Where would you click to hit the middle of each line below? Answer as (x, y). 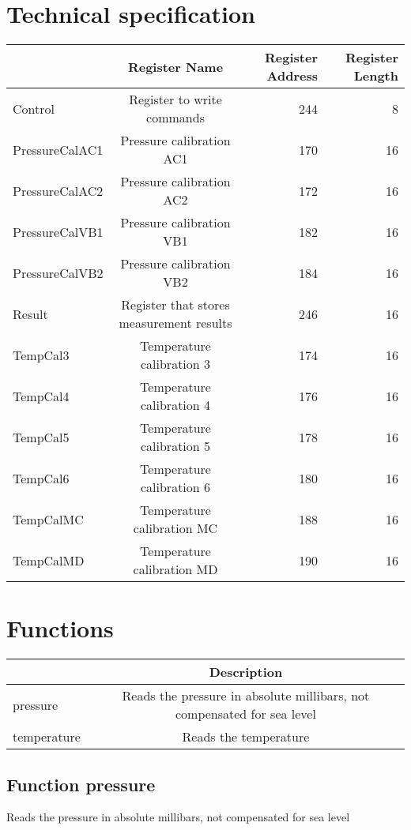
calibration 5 (175, 446)
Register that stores (175, 305)
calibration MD (175, 569)
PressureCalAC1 (58, 149)
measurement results (175, 323)
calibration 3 (175, 364)
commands (175, 118)
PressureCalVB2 (58, 272)
